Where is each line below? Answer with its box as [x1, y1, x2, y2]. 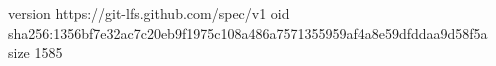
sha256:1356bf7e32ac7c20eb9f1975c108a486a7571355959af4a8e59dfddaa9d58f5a [8, 22, 488, 43]
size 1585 [8, 42, 63, 63]
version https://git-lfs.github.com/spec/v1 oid [8, 3, 290, 23]
